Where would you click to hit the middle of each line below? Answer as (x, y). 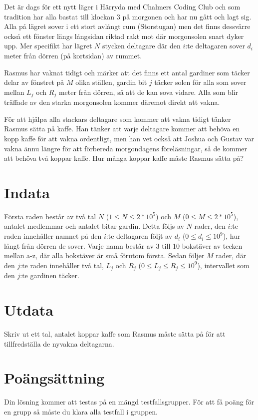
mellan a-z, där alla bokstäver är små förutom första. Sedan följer (104, 255)
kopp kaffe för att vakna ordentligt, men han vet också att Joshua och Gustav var (129, 138)
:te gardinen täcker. (50, 275)
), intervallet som (223, 265)
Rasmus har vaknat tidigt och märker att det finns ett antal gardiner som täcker (127, 72)
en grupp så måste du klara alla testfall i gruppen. (81, 411)
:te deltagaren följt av (139, 236)
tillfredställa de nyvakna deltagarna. (59, 343)
